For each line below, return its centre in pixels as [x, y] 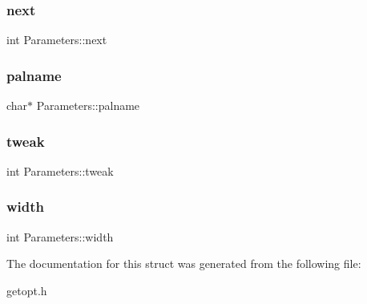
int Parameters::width [60, 236]
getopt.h [27, 290]
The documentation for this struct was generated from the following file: [184, 263]
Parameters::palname [88, 105]
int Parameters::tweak [60, 170]
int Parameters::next [57, 40]
